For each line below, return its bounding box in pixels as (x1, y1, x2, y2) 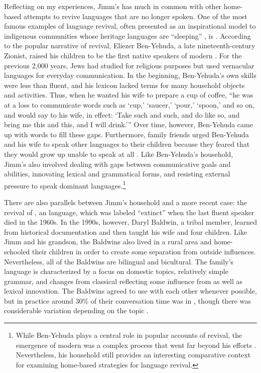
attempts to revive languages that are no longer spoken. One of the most (23, 11, 247, 21)
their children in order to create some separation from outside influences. (32, 246, 256, 256)
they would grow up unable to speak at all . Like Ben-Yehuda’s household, (4, 148, 233, 159)
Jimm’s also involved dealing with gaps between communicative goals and (4, 158, 231, 169)
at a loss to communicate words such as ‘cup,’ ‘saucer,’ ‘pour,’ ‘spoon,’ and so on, (4, 99, 255, 110)
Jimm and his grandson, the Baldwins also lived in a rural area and (4, 236, 212, 247)
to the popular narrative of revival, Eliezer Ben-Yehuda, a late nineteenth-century (4, 40, 255, 51)
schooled (4, 246, 30, 256)
